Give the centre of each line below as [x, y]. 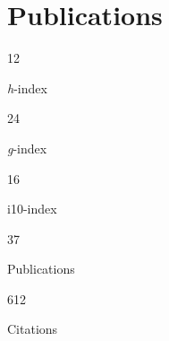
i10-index [32, 209]
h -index [27, 87]
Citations [33, 329]
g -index [27, 148]
